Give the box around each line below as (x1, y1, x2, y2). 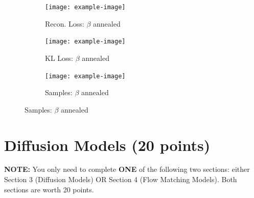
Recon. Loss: (45, 18, 84, 29)
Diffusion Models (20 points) (4, 134, 211, 155)
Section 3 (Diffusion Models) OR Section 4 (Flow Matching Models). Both (4, 174, 237, 185)
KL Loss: (45, 52, 73, 63)
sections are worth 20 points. (4, 184, 94, 194)
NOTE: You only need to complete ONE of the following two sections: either (4, 164, 250, 174)
